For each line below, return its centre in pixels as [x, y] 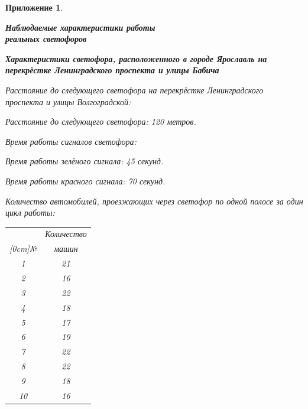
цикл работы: [30, 212]
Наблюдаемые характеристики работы [80, 27]
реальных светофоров [46, 39]
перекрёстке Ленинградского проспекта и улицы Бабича [112, 70]
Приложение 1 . [34, 7]
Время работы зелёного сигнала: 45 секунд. [85, 161]
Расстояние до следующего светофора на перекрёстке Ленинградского [134, 90]
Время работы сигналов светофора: [71, 141]
